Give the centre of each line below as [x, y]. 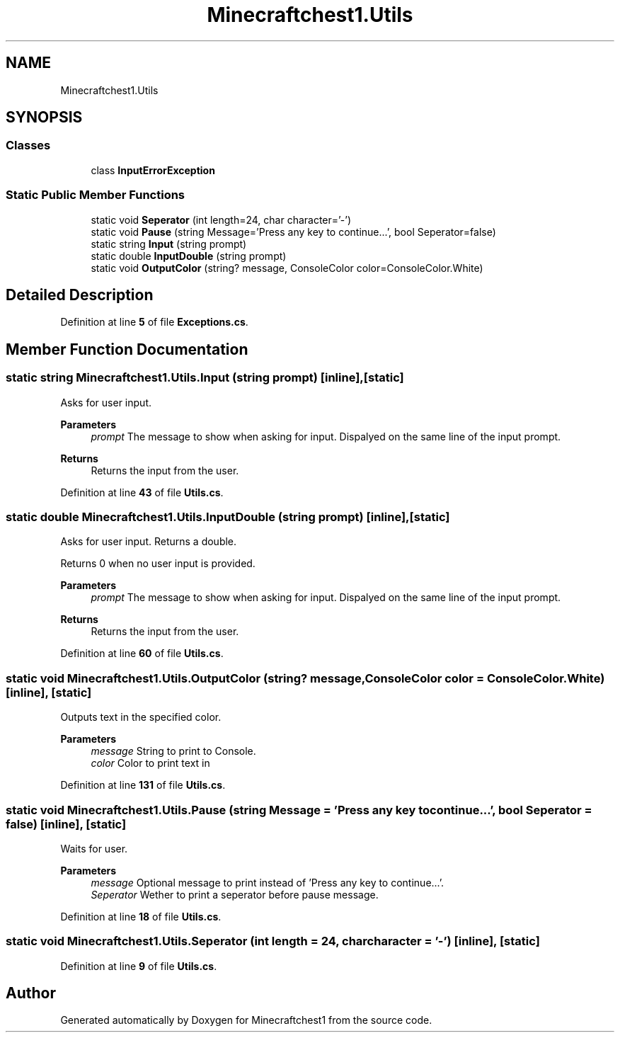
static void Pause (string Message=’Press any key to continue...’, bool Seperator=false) [293, 232]
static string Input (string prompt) [169, 244]
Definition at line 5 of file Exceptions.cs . [154, 322]
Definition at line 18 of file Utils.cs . [141, 916]
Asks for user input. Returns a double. [149, 542]
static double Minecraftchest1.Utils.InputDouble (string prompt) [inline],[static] [228, 517]
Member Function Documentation [127, 349]
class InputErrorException [153, 170]
